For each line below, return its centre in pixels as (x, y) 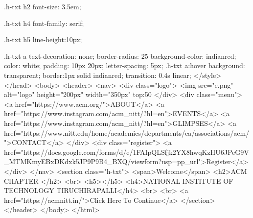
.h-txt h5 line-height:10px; (43, 39)
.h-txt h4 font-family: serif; (44, 23)
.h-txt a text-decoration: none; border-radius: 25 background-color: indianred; (120, 56)
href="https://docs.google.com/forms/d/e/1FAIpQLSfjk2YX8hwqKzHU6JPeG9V (126, 152)
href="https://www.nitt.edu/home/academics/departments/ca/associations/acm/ (127, 133)
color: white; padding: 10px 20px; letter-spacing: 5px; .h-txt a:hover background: (125, 65)
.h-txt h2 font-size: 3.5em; (43, 6)
